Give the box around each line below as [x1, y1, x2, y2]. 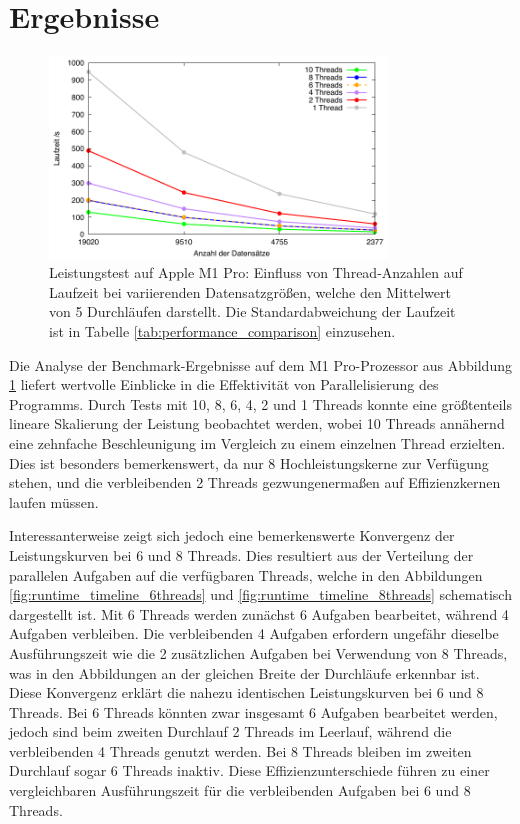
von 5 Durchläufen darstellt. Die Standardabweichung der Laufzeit [49, 301, 456, 322]
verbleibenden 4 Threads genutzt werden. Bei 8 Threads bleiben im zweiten [9, 740, 472, 761]
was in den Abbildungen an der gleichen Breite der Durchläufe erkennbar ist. [9, 662, 480, 683]
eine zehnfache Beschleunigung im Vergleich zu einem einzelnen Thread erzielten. [9, 432, 506, 453]
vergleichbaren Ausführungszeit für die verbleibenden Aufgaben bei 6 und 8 [9, 780, 471, 801]
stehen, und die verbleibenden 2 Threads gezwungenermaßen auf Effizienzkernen [9, 472, 501, 493]
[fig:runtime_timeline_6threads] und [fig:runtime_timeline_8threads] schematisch [9, 584, 512, 605]
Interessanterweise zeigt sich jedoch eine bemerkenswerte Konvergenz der [9, 525, 455, 546]
